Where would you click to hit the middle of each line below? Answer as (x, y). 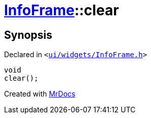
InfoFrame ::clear (62, 10)
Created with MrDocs (40, 94)
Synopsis (28, 35)
